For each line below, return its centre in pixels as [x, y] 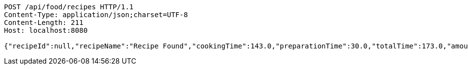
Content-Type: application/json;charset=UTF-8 [96, 15]
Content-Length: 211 [44, 23]
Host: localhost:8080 [46, 30]
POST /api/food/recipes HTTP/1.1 [69, 7]
